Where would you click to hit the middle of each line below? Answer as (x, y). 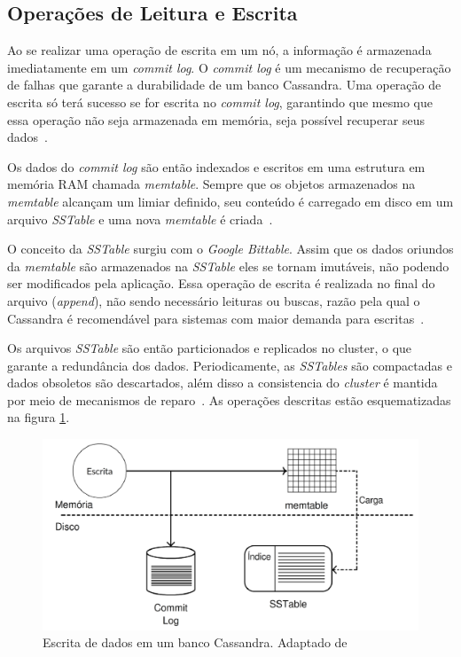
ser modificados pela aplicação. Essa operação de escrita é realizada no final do (221, 283)
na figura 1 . (39, 417)
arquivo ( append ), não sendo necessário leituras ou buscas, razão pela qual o (214, 300)
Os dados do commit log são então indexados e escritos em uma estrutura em (216, 166)
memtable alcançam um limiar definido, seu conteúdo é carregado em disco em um (230, 201)
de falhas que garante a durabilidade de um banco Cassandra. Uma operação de (224, 85)
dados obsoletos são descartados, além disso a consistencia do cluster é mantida (223, 383)
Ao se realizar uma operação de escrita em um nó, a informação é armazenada (219, 50)
